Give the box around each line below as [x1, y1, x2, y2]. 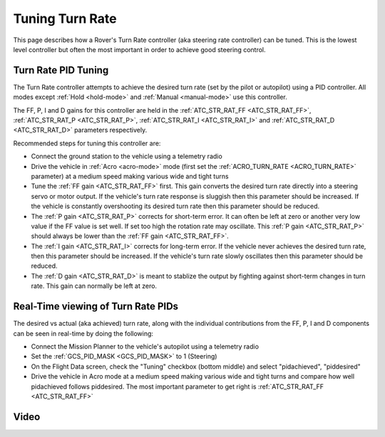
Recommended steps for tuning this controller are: [13, 139, 161, 148]
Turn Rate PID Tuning [13, 64, 109, 76]
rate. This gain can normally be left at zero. [31, 282, 157, 290]
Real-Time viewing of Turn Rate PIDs [13, 300, 178, 313]
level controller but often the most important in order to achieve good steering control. [13, 45, 267, 53]
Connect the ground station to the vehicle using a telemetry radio [31, 152, 222, 160]
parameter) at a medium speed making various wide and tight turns [31, 172, 229, 180]
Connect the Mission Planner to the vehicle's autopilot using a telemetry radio [31, 342, 260, 351]
